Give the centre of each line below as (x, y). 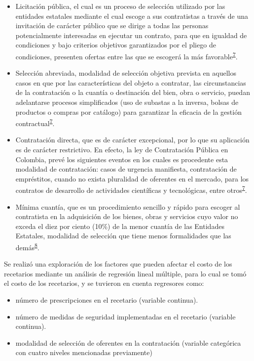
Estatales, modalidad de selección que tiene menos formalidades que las (123, 236)
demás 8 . (27, 247)
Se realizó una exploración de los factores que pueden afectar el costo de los (118, 264)
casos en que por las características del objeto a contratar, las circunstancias (131, 82)
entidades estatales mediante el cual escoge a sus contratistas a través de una (132, 16)
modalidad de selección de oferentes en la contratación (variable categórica (128, 342)
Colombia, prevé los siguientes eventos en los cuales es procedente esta (122, 159)
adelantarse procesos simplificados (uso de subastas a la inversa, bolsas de (127, 102)
